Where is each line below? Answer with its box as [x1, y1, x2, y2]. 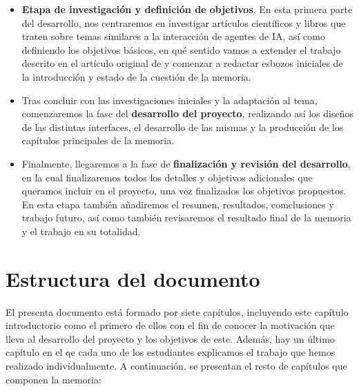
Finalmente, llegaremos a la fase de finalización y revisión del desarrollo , [21, 156, 351, 170]
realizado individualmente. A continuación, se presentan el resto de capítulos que [6, 359, 347, 372]
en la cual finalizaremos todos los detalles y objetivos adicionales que [21, 170, 313, 184]
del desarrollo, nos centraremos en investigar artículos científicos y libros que [21, 15, 346, 30]
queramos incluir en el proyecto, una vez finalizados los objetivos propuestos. [21, 183, 347, 198]
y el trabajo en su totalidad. [21, 223, 141, 238]
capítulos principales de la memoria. [21, 133, 175, 148]
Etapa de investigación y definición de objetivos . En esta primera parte [21, 2, 353, 16]
